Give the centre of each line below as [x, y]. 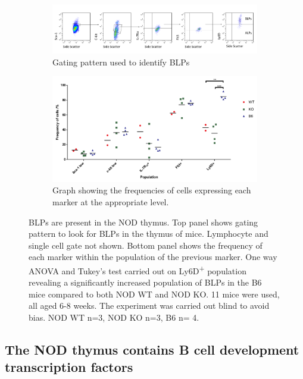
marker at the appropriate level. [111, 202]
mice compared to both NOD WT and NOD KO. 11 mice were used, [154, 294]
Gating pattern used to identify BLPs [121, 62]
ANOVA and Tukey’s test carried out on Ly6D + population [138, 270]
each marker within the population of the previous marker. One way [153, 257]
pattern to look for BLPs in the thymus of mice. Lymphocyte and [149, 234]
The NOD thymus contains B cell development [152, 350]
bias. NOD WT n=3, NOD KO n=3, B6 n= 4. [114, 317]
